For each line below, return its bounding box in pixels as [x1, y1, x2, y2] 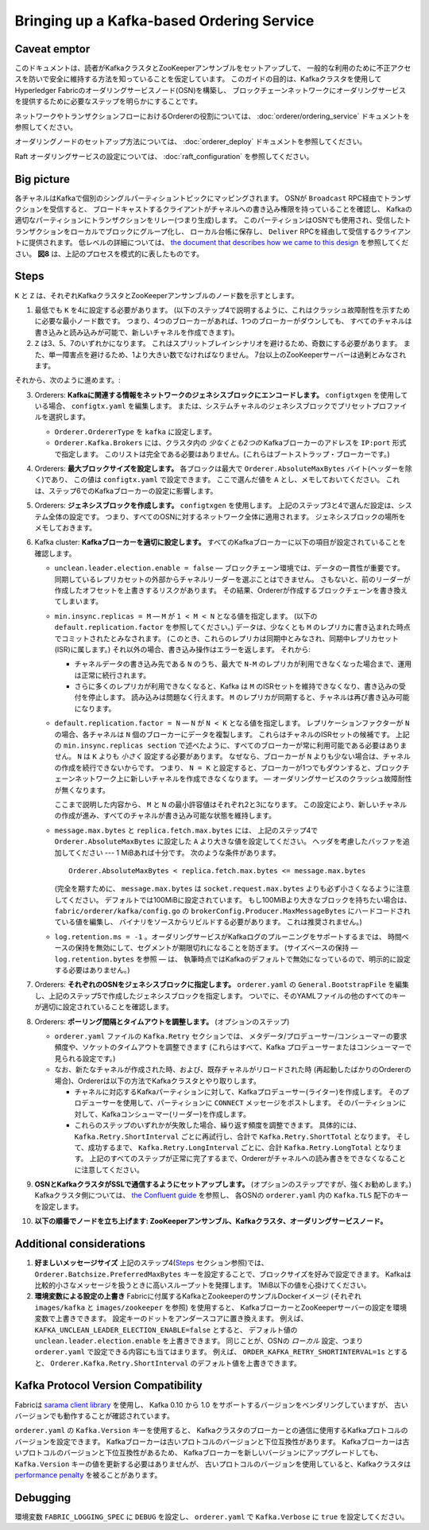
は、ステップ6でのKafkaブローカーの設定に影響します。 [34, 486, 218, 495]
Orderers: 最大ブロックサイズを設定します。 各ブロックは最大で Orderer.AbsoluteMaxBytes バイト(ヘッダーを [34, 464, 405, 473]
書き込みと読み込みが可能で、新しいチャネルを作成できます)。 [34, 327, 239, 337]
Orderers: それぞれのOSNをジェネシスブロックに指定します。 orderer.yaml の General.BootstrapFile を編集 [34, 980, 409, 989]
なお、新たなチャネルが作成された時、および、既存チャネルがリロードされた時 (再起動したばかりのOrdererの [54, 1065, 412, 1074]
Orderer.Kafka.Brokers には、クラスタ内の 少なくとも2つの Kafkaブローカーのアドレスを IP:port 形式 [54, 438, 407, 448]
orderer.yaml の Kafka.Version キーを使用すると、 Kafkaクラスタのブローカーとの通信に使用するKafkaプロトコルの [14, 1426, 408, 1435]
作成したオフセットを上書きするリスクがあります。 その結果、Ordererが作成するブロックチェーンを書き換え [54, 585, 408, 595]
